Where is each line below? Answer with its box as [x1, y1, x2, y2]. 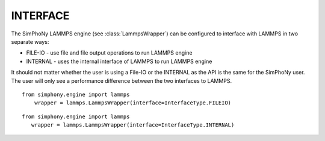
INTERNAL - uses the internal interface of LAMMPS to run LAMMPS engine [26, 58, 212, 65]
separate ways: [11, 38, 49, 45]
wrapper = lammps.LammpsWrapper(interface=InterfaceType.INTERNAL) [31, 122, 235, 128]
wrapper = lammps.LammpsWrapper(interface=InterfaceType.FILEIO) [34, 100, 232, 106]
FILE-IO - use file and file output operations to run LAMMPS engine [26, 49, 193, 56]
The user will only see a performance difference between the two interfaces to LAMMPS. [11, 77, 232, 84]
